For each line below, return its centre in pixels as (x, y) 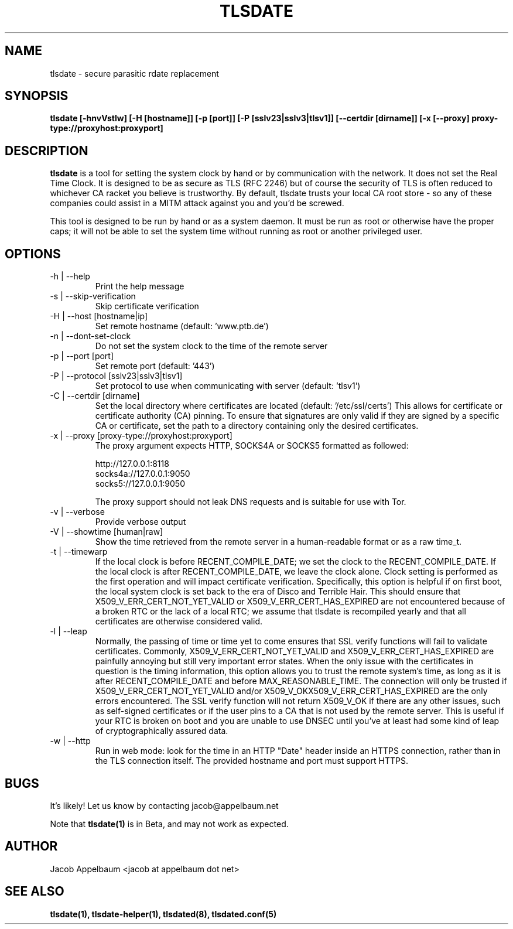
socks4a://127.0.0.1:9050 (143, 474)
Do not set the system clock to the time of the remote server (211, 346)
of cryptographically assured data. (162, 731)
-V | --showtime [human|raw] (107, 532)
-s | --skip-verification (93, 296)
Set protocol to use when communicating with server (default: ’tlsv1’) (228, 386)
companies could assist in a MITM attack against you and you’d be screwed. (197, 203)
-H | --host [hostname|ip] (99, 316)
